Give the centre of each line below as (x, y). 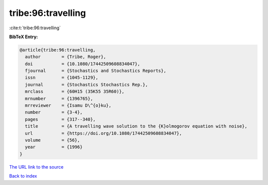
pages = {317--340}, (61, 119)
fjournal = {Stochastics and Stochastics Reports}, (96, 71)
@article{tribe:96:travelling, (58, 50)
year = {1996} (54, 147)
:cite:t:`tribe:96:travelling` (35, 28)
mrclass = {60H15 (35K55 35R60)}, (75, 92)
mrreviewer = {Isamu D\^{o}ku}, (68, 106)
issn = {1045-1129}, (62, 78)
